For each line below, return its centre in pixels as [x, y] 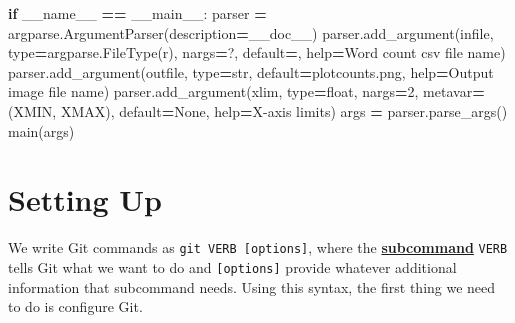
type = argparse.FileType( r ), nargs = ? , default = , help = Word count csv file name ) [257, 52]
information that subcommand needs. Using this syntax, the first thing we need [252, 286]
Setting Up [85, 199]
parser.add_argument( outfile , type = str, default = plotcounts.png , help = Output [251, 71]
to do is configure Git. [75, 306]
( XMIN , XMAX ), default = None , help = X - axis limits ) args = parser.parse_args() [258, 110]
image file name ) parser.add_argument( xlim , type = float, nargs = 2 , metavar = [246, 91]
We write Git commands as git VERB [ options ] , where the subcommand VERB [258, 247]
